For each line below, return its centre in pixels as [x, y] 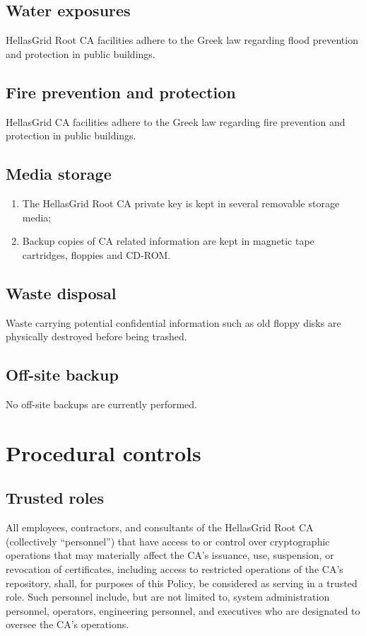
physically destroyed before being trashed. [96, 336]
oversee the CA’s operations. [67, 624]
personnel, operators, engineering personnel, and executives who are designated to [183, 610]
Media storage [59, 174]
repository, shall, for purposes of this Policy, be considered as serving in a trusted [182, 583]
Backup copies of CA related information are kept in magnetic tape [168, 241]
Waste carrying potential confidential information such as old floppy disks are [173, 322]
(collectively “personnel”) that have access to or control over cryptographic [168, 541]
